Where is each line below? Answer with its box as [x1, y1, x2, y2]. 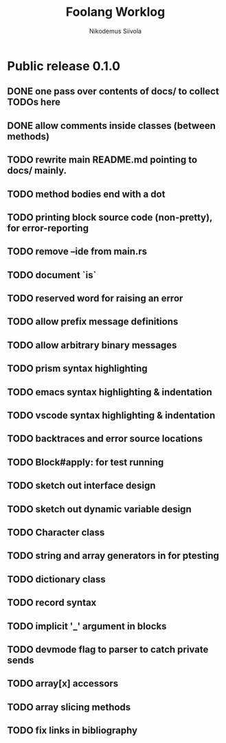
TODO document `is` [7, 269, 97, 281]
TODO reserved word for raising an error [7, 293, 183, 304]
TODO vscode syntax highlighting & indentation [7, 410, 216, 421]
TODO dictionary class [7, 573, 106, 585]
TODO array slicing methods [7, 701, 131, 713]
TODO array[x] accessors [7, 678, 119, 689]
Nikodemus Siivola [89, 27, 142, 35]
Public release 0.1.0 [7, 58, 121, 74]
